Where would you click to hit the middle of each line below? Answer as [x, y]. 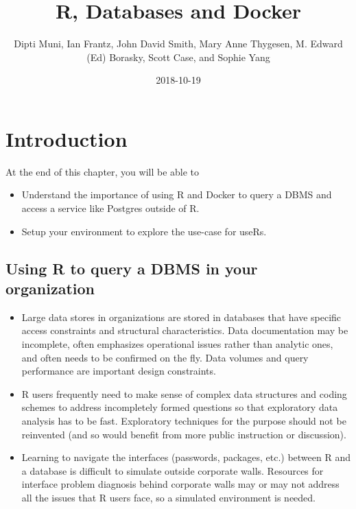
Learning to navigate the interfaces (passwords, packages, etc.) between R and [186, 457]
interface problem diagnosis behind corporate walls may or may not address [180, 484]
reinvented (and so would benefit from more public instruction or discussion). [184, 434]
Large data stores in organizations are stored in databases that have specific [181, 317]
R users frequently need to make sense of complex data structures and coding [184, 393]
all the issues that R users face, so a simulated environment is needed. [169, 497]
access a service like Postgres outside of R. [110, 208]
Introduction [67, 138]
